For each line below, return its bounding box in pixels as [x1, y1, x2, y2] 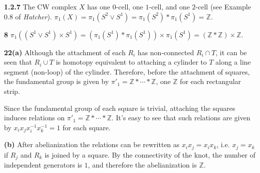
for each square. [62, 122, 111, 132]
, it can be [215, 47, 247, 57]
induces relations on [4, 112, 65, 123]
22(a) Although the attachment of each [4, 47, 126, 57]
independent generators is [4, 160, 82, 170]
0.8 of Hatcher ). [4, 11, 52, 21]
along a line [215, 57, 251, 67]
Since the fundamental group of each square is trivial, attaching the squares [4, 102, 236, 113]
